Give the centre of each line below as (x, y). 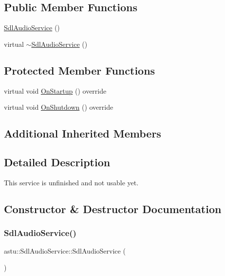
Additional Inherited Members (83, 133)
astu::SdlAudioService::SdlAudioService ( (65, 251)
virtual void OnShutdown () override (59, 107)
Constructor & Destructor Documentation (113, 208)
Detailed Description (57, 162)
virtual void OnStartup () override (55, 90)
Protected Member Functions (80, 70)
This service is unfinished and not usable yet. (71, 182)
